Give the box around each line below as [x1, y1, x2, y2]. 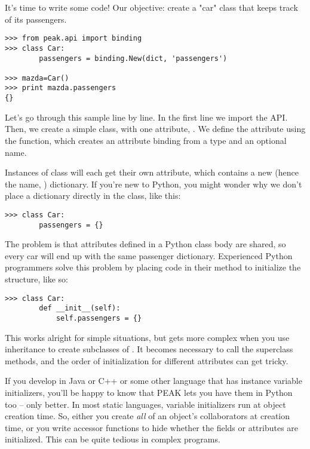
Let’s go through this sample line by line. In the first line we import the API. [5, 110, 288, 123]
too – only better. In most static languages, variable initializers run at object [5, 398, 286, 410]
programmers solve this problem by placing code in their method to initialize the [5, 261, 301, 273]
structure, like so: [5, 273, 69, 285]
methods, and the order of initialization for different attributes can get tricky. [5, 354, 288, 367]
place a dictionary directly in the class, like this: [5, 189, 181, 202]
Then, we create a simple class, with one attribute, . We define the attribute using [5, 122, 306, 135]
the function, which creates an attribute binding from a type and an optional [5, 134, 287, 146]
